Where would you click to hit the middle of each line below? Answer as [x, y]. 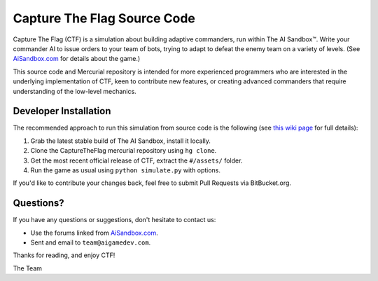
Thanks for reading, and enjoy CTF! [64, 255]
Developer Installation [62, 111]
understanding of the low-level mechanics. [75, 91]
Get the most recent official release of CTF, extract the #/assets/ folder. [136, 160]
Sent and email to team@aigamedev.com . [91, 242]
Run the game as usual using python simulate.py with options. [125, 170]
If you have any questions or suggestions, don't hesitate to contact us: [114, 220]
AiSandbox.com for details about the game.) [77, 59]
